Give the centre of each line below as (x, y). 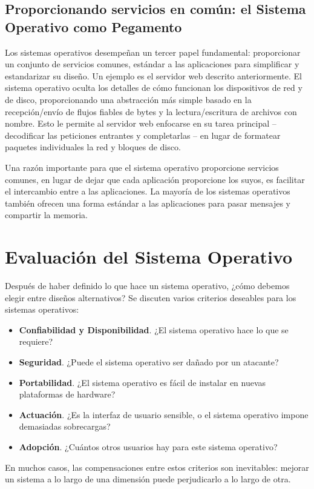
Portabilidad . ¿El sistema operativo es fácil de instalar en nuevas (142, 382)
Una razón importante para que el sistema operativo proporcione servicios (142, 167)
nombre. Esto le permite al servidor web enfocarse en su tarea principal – (141, 123)
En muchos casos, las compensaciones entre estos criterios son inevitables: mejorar (157, 467)
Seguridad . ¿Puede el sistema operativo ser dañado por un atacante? (149, 362)
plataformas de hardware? (67, 394)
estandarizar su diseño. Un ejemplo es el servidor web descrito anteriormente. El (153, 75)
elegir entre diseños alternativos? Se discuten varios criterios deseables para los (151, 297)
